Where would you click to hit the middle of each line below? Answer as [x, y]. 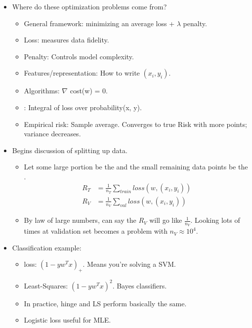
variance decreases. [52, 134]
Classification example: [47, 247]
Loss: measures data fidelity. [66, 40]
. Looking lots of [215, 220]
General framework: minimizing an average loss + [99, 23]
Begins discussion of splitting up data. [70, 150]
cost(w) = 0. [89, 91]
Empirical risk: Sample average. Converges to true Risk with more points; [135, 124]
